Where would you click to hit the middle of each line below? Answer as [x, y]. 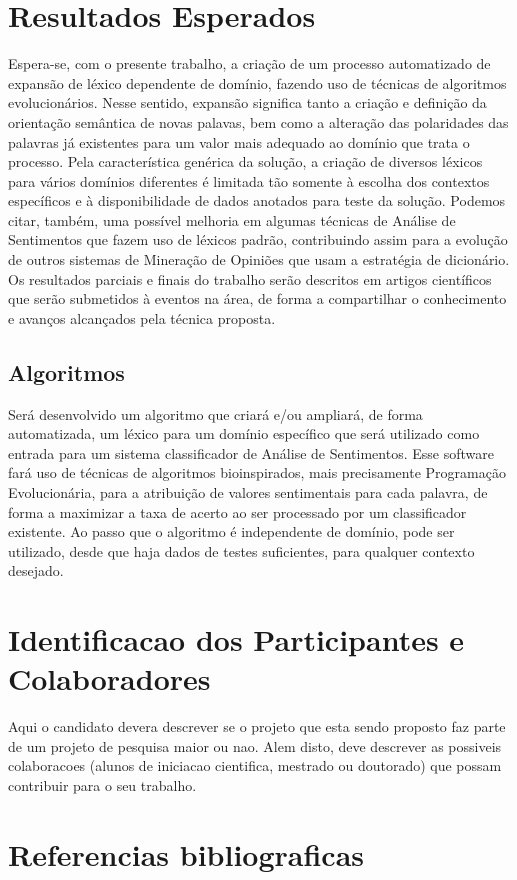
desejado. [36, 570]
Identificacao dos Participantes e [236, 639]
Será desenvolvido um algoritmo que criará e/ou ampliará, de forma [215, 413]
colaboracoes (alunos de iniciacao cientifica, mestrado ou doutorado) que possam [255, 765]
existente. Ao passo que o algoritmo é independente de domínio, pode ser [231, 531]
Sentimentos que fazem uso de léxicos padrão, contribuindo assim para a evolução [258, 239]
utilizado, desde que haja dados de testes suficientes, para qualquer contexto [241, 550]
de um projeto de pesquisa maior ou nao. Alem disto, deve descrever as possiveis [255, 745]
